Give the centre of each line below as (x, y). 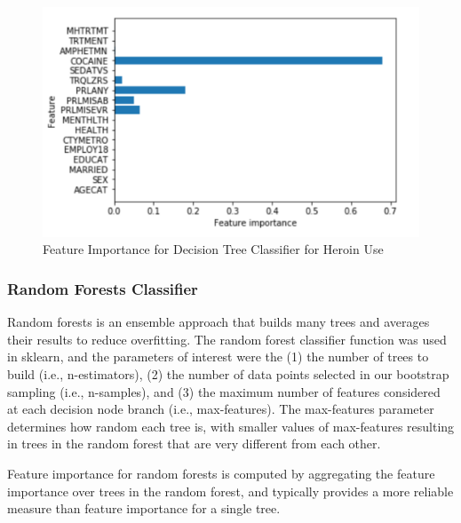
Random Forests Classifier (103, 288)
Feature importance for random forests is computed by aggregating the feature (221, 473)
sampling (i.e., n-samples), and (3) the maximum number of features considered (224, 391)
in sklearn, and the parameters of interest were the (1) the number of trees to (218, 357)
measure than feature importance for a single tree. (144, 508)
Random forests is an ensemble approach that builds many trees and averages (219, 322)
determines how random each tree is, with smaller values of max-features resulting (231, 426)
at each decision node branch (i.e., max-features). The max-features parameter (221, 409)
